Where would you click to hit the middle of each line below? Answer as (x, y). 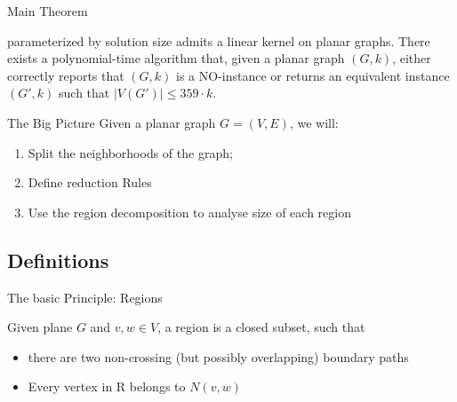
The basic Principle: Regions (85, 297)
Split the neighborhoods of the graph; (130, 152)
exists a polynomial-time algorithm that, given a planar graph (176, 58)
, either (412, 58)
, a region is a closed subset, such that (261, 327)
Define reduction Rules (90, 182)
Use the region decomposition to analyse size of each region (189, 212)
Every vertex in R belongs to (107, 386)
